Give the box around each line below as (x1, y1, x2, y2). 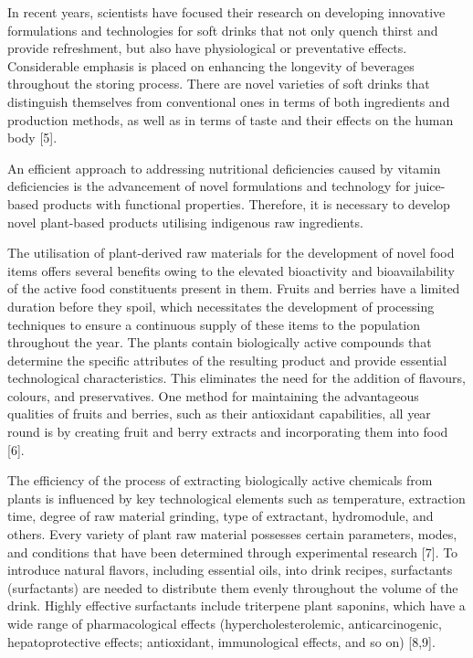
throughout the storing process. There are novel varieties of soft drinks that (7, 74, 430, 93)
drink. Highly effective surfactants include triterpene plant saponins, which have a (7, 596, 466, 615)
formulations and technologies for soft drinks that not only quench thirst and (7, 20, 438, 39)
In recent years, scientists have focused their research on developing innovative (7, 3, 446, 21)
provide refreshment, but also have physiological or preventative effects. (7, 38, 407, 58)
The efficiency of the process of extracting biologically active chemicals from (7, 471, 433, 490)
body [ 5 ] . (7, 128, 58, 147)
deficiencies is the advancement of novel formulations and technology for (7, 176, 411, 196)
